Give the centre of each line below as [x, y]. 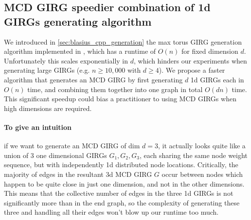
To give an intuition [38, 127]
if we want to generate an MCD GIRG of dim [72, 146]
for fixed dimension [210, 51]
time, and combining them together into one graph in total [115, 89]
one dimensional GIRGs [72, 155]
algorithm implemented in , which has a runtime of [80, 51]
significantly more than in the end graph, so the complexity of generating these [122, 202]
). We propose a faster [192, 70]
